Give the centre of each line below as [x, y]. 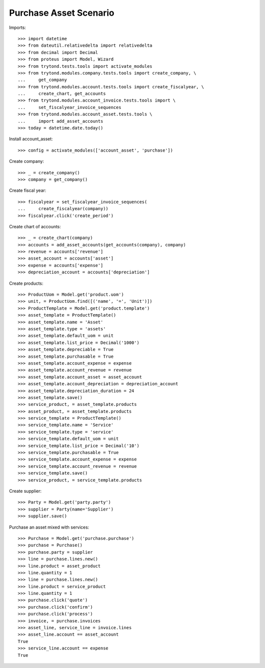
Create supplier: [25, 491]
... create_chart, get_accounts [62, 94]
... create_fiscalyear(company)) [63, 209]
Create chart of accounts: [35, 226]
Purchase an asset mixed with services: [49, 527]
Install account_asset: [31, 139]
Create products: [26, 283]
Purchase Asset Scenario [62, 13]
